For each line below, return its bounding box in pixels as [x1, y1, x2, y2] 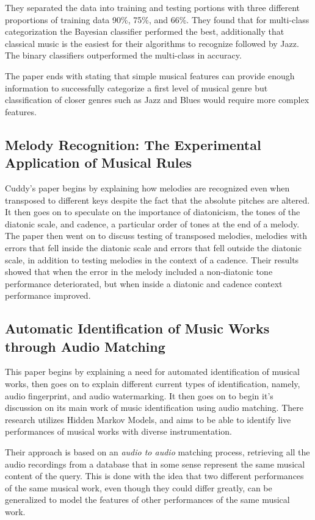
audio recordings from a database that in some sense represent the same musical [5, 457, 305, 470]
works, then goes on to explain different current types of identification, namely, [5, 377, 300, 390]
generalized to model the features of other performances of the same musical [5, 493, 290, 506]
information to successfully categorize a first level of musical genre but [5, 81, 268, 94]
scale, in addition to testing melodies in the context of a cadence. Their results [5, 253, 299, 266]
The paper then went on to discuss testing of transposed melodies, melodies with [5, 229, 307, 242]
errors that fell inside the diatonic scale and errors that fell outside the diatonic [5, 241, 302, 254]
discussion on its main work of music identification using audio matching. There [5, 401, 303, 414]
